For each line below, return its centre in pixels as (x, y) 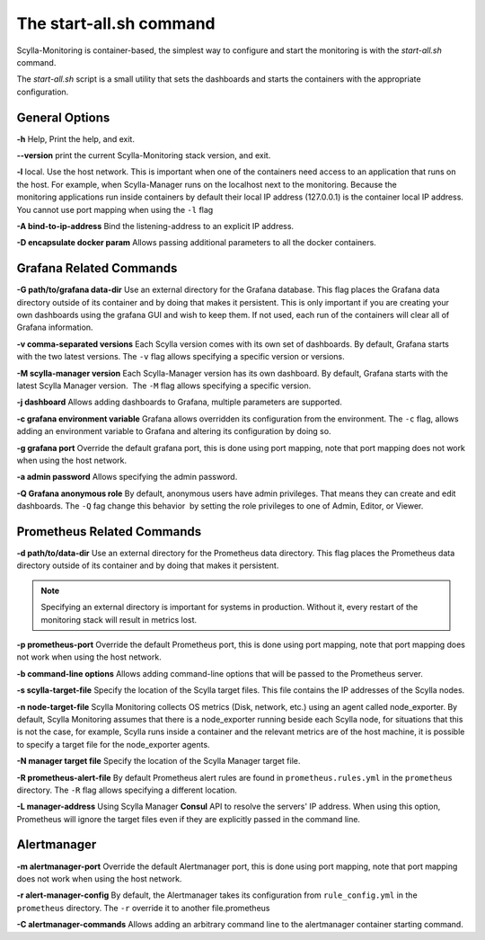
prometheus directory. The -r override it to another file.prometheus (143, 908)
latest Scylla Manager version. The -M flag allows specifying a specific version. (164, 386)
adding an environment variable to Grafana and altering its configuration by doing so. (174, 431)
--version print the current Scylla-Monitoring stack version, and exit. (144, 155)
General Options (63, 117)
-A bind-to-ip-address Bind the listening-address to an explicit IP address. (155, 226)
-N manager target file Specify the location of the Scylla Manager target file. (159, 761)
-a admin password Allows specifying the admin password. (127, 477)
